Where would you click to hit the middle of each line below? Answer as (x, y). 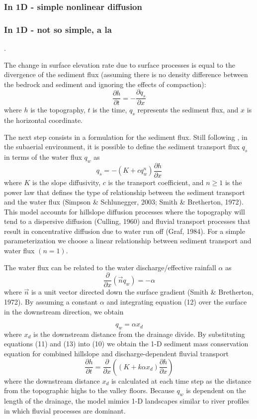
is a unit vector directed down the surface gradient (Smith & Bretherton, (142, 292)
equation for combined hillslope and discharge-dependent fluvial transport (116, 354)
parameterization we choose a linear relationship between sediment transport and (128, 241)
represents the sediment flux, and (188, 110)
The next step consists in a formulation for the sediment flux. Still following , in (126, 137)
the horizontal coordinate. (43, 120)
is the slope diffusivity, (67, 182)
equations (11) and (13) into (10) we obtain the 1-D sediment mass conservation (126, 344)
